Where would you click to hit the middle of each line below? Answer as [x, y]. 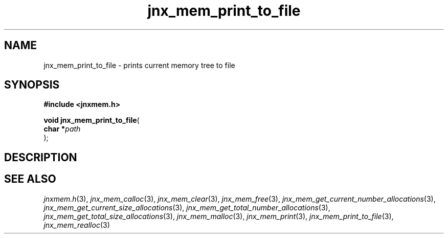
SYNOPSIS [32, 85]
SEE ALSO [30, 179]
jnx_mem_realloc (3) [77, 225]
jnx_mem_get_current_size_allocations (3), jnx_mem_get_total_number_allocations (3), [187, 207]
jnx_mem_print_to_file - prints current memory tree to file [139, 65]
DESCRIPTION [41, 157]
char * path [62, 129]
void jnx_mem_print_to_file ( [92, 120]
